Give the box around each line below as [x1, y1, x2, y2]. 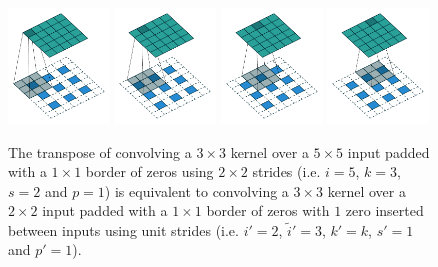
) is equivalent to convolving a [104, 180, 289, 201]
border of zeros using [85, 161, 214, 182]
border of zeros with [206, 200, 330, 221]
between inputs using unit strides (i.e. [8, 219, 239, 240]
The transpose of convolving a [8, 141, 192, 162]
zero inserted [345, 200, 424, 221]
